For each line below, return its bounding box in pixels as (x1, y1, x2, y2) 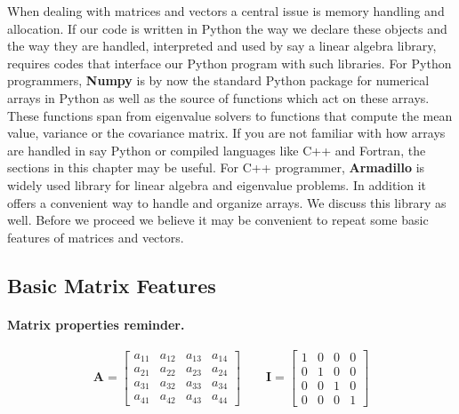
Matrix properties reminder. (7, 314, 185, 333)
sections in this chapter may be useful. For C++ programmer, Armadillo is (7, 158, 425, 177)
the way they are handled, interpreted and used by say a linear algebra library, (7, 36, 437, 55)
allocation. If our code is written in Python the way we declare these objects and (7, 19, 447, 37)
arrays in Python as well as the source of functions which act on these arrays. (7, 88, 430, 107)
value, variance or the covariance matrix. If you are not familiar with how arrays (7, 123, 446, 142)
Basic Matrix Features (7, 271, 216, 299)
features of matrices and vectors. (7, 227, 184, 246)
